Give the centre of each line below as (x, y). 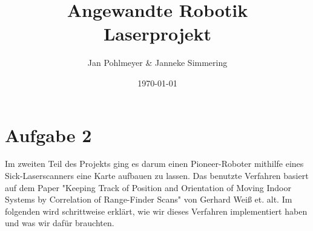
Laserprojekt (157, 34)
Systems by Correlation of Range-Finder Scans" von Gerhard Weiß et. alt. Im (149, 199)
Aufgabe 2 (48, 135)
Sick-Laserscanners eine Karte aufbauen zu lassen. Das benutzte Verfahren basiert (157, 176)
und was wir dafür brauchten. (60, 223)
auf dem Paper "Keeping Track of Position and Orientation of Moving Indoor (148, 187)
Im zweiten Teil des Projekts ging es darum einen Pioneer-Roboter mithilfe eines (154, 164)
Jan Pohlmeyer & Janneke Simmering (157, 63)
